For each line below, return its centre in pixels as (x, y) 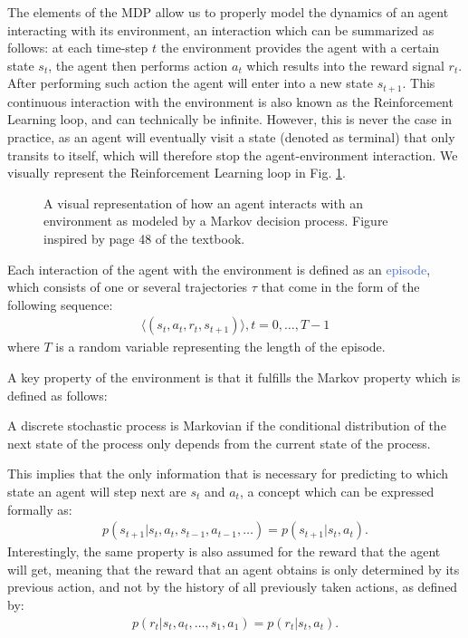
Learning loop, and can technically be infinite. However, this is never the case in (229, 119)
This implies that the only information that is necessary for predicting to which (228, 474)
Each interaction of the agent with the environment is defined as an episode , (219, 269)
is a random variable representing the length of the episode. (220, 347)
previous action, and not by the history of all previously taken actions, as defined (233, 587)
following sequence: (60, 304)
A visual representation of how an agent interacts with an (204, 203)
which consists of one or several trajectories (127, 287)
